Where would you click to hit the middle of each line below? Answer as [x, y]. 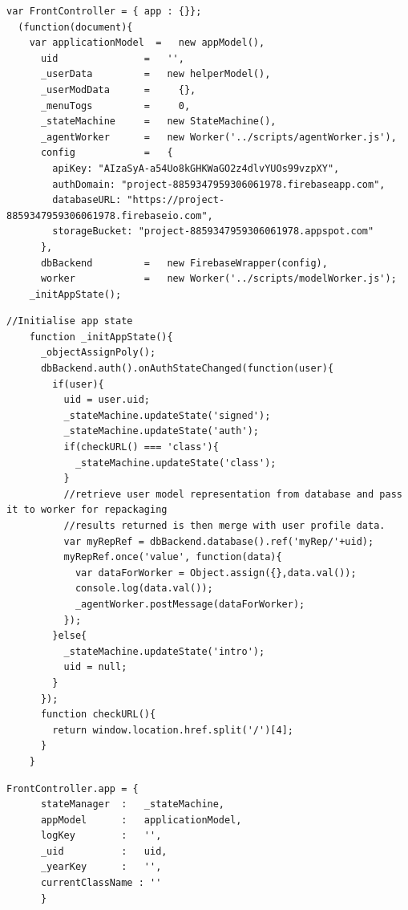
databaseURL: [87, 200]
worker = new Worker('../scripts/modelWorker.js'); [218, 279]
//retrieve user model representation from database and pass [233, 494]
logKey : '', [101, 836]
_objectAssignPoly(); [98, 353]
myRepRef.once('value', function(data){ [173, 557]
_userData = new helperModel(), [156, 74]
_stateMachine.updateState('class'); [176, 463]
